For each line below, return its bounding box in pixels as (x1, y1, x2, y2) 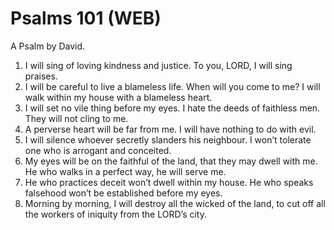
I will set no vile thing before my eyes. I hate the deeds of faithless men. (24, 102, 321, 114)
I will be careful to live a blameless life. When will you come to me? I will (24, 80, 321, 92)
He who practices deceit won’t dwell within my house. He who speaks (24, 176, 314, 188)
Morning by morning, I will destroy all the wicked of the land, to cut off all (24, 197, 326, 209)
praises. (24, 70, 58, 82)
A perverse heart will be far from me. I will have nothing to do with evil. (24, 123, 317, 135)
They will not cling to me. (24, 112, 129, 124)
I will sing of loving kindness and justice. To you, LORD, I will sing (24, 59, 293, 71)
